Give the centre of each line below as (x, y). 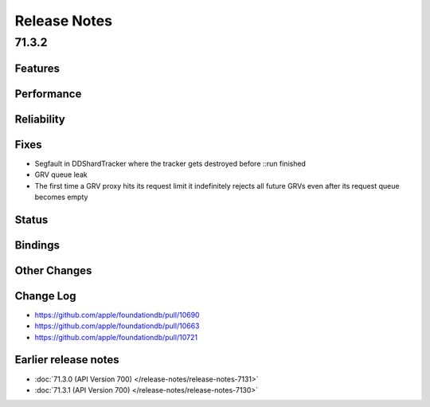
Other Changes (53, 270)
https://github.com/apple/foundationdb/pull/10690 (117, 315)
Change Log (45, 296)
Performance (48, 94)
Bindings (37, 245)
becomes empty (61, 197)
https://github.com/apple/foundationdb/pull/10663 (117, 326)
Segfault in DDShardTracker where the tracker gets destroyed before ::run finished (170, 163)
